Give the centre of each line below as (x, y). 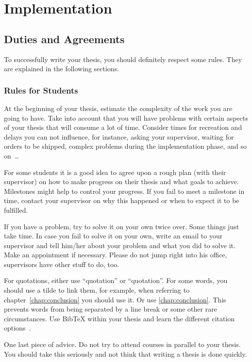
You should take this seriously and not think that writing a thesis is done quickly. (126, 354)
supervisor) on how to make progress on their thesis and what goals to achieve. (121, 181)
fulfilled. (16, 210)
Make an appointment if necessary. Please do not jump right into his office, (116, 255)
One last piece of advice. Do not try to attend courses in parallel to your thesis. (122, 344)
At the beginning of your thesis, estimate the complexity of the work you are (118, 108)
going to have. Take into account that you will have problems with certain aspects (126, 118)
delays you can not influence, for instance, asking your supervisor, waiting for (119, 136)
